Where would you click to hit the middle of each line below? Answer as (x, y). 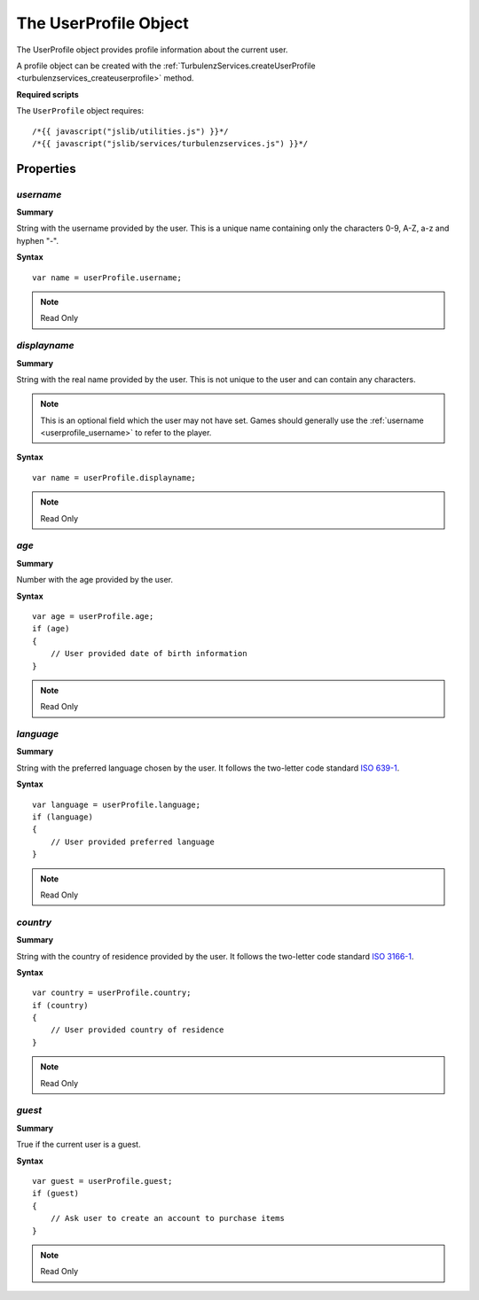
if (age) (51, 629)
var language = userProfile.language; (117, 804)
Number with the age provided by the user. (94, 580)
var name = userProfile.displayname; (114, 478)
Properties (46, 168)
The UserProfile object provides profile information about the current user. (152, 50)
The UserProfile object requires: (80, 111)
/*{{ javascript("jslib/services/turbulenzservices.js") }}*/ (170, 143)
